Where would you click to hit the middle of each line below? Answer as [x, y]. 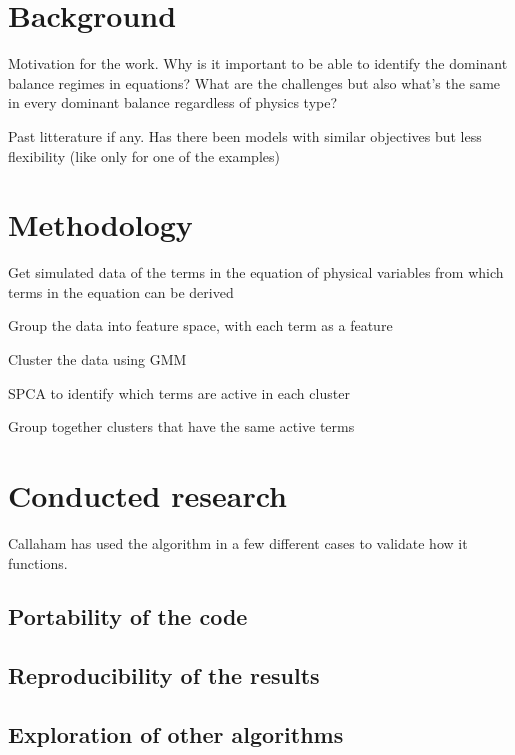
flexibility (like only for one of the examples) [144, 155]
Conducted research [147, 494]
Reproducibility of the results [164, 675]
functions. [38, 562]
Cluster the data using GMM [97, 359]
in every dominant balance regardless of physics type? [173, 102]
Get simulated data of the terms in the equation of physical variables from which [256, 272]
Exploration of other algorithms [176, 734]
